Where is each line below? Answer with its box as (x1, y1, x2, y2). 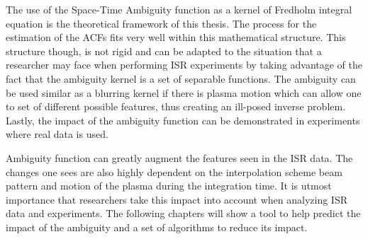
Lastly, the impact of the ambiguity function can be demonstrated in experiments (6, 112, 360, 127)
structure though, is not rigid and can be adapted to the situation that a (6, 43, 322, 58)
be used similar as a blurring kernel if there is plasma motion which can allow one (6, 85, 362, 100)
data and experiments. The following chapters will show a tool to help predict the (6, 206, 361, 221)
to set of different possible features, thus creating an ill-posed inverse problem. (6, 99, 346, 114)
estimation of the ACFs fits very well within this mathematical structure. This (6, 30, 346, 45)
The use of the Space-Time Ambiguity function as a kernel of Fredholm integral (6, 2, 352, 16)
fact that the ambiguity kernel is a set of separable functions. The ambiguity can (6, 71, 356, 86)
